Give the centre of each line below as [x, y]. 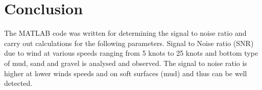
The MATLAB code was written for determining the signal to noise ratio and [125, 33]
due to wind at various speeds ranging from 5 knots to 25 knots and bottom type [131, 53]
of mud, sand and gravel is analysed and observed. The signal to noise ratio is [126, 63]
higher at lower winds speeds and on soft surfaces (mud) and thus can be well [126, 73]
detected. [18, 83]
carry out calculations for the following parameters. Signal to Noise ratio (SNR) [129, 43]
